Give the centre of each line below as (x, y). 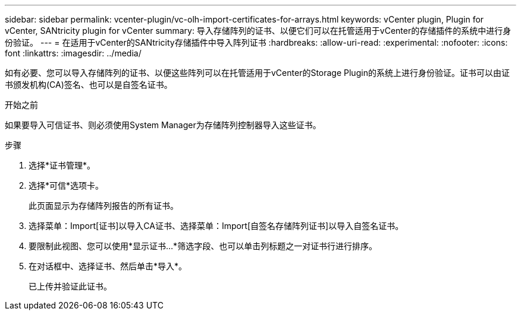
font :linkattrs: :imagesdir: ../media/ (73, 53)
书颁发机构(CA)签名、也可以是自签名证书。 (89, 85)
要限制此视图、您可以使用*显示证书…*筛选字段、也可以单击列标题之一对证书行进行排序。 (203, 246)
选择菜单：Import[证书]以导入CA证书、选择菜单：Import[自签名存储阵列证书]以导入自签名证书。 (216, 226)
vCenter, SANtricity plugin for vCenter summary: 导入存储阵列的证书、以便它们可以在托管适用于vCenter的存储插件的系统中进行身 (258, 31)
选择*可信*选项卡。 (66, 185)
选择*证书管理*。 (62, 165)
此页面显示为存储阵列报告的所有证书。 (103, 206)
